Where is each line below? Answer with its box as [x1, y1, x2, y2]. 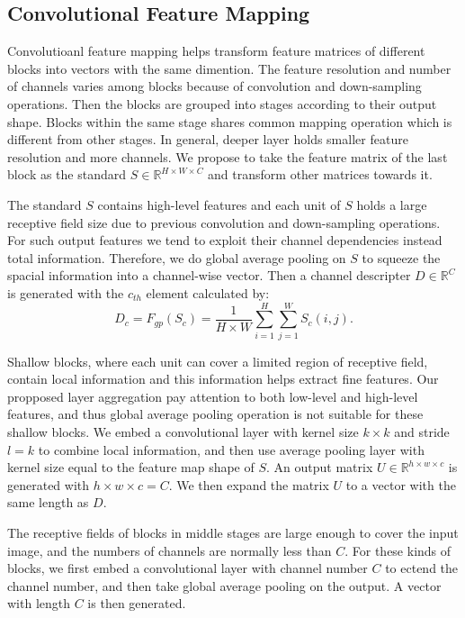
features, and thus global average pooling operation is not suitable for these [7, 404, 424, 423]
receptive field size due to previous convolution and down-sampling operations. [7, 213, 441, 232]
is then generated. [87, 594, 186, 613]
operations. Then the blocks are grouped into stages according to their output [7, 94, 437, 113]
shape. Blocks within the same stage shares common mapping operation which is [7, 112, 452, 131]
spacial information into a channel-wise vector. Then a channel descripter [7, 266, 411, 285]
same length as [7, 493, 89, 512]
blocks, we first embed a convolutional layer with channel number [7, 559, 368, 577]
